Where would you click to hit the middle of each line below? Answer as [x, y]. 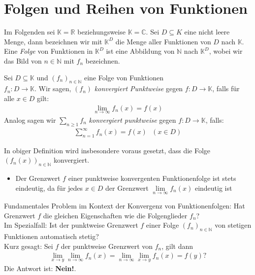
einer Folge [162, 225]
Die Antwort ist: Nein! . [40, 268]
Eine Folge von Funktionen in [48, 51]
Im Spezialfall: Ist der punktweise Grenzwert [71, 225]
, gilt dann [177, 246]
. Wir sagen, [53, 88]
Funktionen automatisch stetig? [51, 236]
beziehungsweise [101, 32]
